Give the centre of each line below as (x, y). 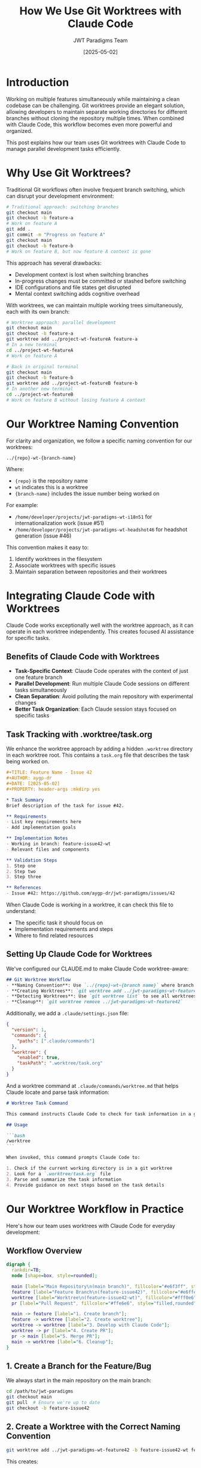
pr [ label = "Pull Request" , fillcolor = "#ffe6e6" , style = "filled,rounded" (104, 1303)
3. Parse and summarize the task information (64, 1179)
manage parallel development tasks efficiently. (64, 148)
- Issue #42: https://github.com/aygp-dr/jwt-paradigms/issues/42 (91, 893)
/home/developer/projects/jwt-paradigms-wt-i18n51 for (83, 517)
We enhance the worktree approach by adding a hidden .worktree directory (100, 749)
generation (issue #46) (43, 536)
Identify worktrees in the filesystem (58, 559)
